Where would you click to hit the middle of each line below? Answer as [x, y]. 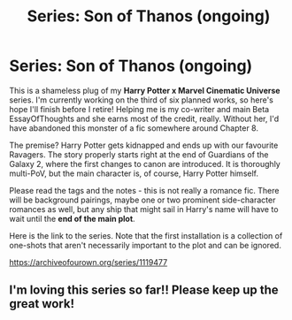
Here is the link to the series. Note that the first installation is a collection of [146, 235]
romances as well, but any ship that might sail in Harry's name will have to [144, 209]
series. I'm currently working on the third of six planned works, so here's [142, 100]
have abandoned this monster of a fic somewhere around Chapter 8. [134, 128]
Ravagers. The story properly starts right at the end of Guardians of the [139, 154]
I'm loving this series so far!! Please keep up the [144, 290]
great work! [42, 304]
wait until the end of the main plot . [72, 218]
